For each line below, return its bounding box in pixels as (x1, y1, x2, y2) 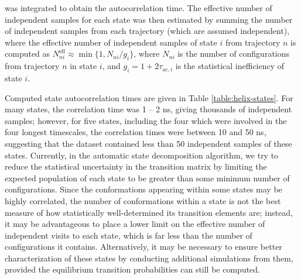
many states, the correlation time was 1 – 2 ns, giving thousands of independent (5, 103, 292, 115)
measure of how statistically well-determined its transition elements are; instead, (5, 206, 293, 218)
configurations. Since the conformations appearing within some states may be (5, 183, 282, 195)
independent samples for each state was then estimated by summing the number (5, 13, 293, 25)
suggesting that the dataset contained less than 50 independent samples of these (5, 137, 292, 149)
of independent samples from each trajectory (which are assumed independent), (5, 25, 290, 37)
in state (70, 60, 97, 72)
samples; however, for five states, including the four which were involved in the (5, 114, 287, 126)
